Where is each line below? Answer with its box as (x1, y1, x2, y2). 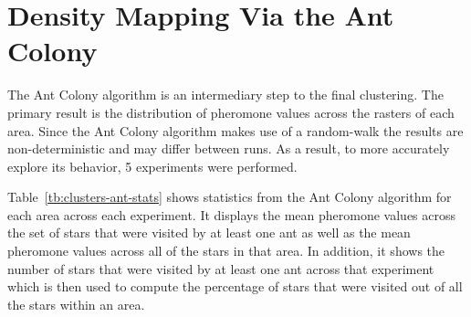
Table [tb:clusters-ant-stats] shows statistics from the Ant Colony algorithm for (7, 187, 452, 206)
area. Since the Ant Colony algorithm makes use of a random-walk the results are (7, 121, 464, 140)
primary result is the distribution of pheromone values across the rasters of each (7, 102, 455, 122)
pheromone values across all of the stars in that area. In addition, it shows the (7, 241, 445, 260)
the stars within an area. (7, 294, 145, 313)
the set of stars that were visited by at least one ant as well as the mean (7, 223, 411, 242)
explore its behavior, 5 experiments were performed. (7, 156, 298, 175)
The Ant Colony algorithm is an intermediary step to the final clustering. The (7, 85, 444, 104)
